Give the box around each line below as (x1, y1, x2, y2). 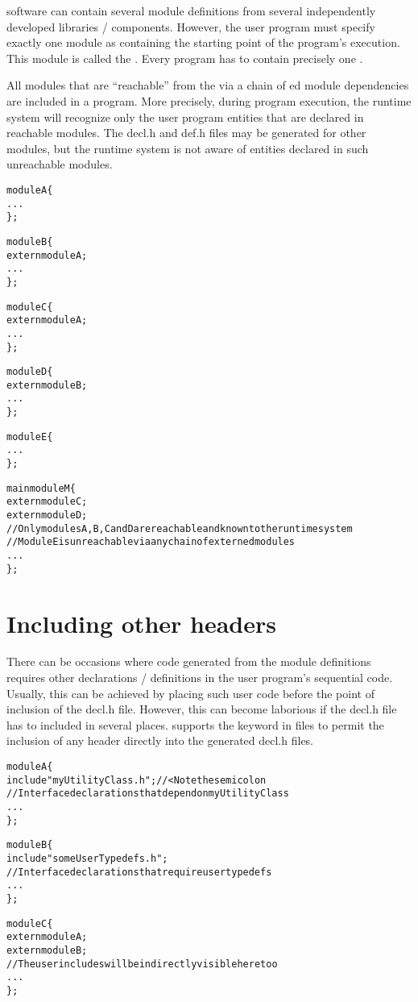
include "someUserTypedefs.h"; (6, 852, 168, 864)
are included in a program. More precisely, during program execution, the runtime (6, 92, 412, 109)
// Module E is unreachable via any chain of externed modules (6, 536, 296, 548)
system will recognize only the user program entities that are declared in (6, 108, 364, 125)
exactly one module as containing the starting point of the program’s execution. (6, 34, 400, 51)
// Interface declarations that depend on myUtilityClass (6, 788, 289, 800)
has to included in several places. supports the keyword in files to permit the (6, 716, 384, 733)
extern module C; (6, 496, 88, 508)
